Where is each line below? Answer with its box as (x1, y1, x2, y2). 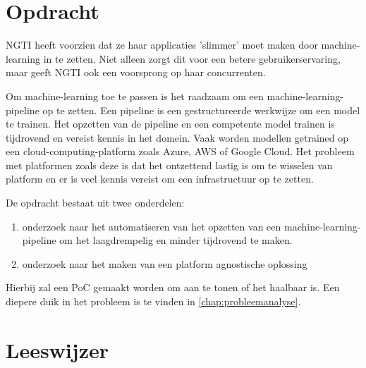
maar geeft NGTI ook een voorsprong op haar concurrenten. (6, 65, 266, 80)
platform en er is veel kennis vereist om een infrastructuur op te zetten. (6, 171, 314, 186)
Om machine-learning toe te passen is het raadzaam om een (6, 88, 264, 103)
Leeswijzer (6, 335, 109, 364)
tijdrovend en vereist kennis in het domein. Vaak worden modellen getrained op (6, 130, 349, 145)
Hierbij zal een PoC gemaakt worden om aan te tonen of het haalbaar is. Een (6, 280, 340, 295)
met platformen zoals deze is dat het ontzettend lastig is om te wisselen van (6, 157, 333, 172)
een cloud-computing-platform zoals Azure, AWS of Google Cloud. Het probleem (6, 144, 355, 159)
